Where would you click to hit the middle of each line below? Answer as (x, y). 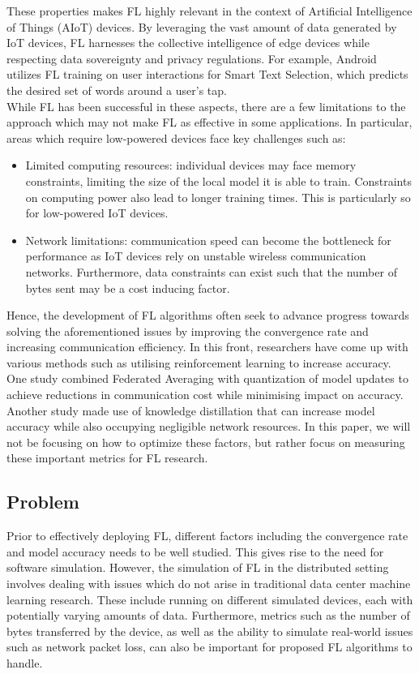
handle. (25, 662)
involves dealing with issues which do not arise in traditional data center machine (209, 584)
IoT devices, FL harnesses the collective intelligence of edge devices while (188, 43)
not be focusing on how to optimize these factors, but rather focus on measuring (206, 442)
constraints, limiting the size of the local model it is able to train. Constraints (218, 180)
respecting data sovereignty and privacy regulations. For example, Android (192, 58)
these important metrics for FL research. (107, 458)
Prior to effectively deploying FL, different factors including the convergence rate (207, 536)
